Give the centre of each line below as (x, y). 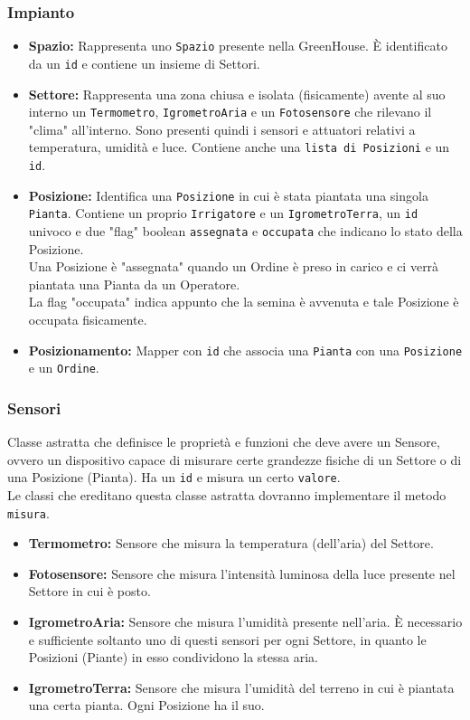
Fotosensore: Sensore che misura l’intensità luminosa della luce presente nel (242, 573)
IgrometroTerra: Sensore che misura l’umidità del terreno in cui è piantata (241, 687)
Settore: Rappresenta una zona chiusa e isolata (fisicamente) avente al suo (237, 94)
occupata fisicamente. (88, 320)
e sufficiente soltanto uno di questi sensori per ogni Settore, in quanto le (227, 639)
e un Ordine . (64, 368)
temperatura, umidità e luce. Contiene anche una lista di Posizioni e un (239, 147)
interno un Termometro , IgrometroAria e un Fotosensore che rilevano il (230, 112)
